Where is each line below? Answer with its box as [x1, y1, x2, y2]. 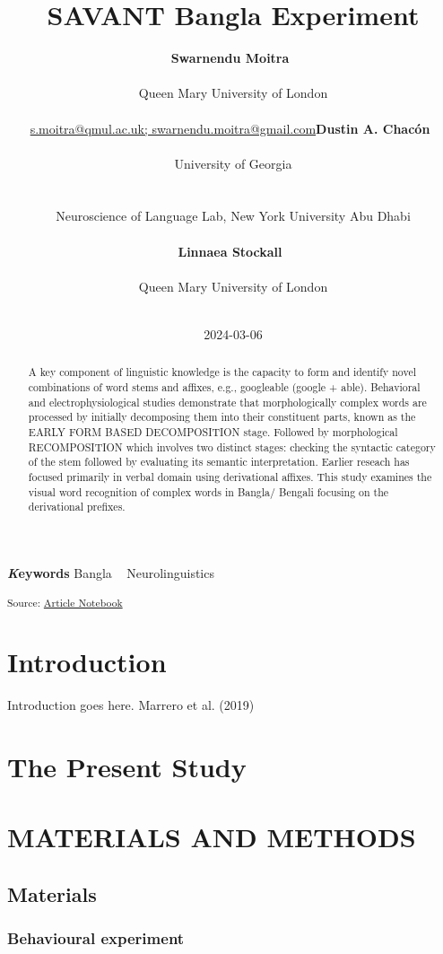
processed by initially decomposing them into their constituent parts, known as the [28, 409, 416, 424]
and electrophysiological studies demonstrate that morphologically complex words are [28, 394, 427, 409]
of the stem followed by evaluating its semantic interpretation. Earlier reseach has [28, 454, 410, 469]
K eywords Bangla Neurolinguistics [7, 563, 214, 582]
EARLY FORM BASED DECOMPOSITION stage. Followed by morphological [28, 424, 398, 440]
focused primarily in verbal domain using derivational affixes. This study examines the [28, 469, 432, 485]
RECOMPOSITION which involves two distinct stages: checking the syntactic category [28, 439, 436, 454]
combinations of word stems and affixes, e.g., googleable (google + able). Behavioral [28, 380, 421, 395]
